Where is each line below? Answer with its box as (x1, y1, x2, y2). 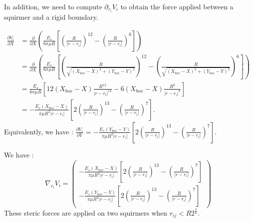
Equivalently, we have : (4, 126, 73, 136)
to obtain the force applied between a (120, 1, 234, 11)
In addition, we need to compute (4, 1, 103, 11)
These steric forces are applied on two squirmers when (4, 207, 168, 218)
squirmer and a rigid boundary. (4, 12, 98, 22)
